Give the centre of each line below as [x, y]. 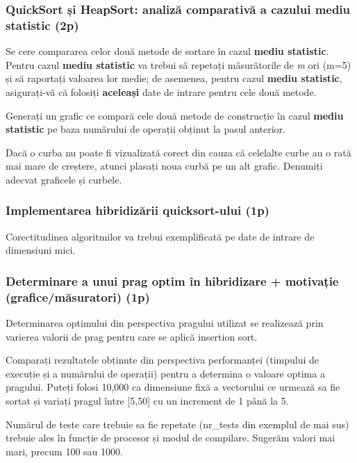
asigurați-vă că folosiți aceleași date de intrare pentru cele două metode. [161, 91]
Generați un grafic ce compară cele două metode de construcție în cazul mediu [175, 115]
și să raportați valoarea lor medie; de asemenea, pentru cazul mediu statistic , [174, 78]
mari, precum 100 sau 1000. [64, 451]
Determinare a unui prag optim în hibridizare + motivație [172, 281]
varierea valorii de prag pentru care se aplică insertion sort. [132, 336]
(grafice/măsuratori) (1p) [78, 297]
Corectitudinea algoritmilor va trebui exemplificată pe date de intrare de [160, 236]
